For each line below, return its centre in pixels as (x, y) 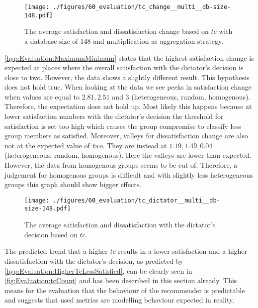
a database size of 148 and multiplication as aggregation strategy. (124, 41)
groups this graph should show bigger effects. (73, 184)
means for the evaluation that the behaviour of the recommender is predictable (125, 290)
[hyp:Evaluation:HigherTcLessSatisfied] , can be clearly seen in (98, 270)
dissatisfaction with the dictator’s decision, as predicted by (94, 260)
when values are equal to (42, 96)
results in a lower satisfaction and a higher (183, 251)
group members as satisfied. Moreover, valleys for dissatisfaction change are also (126, 136)
